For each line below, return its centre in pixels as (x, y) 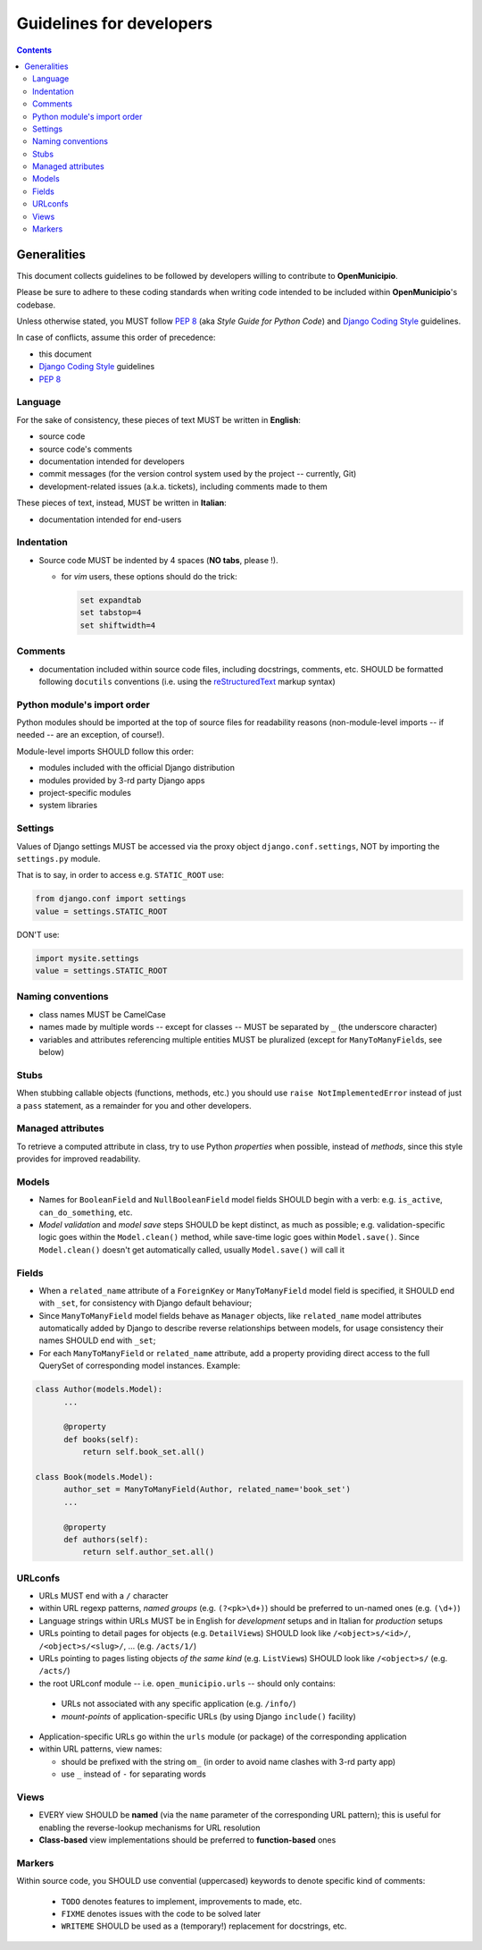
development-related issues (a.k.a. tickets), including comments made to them (183, 486)
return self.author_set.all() (148, 1552)
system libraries (68, 806)
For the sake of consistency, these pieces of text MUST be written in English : (158, 419)
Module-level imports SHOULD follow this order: (105, 751)
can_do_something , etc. (86, 1212)
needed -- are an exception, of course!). (91, 735)
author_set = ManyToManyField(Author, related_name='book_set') (208, 1490)
